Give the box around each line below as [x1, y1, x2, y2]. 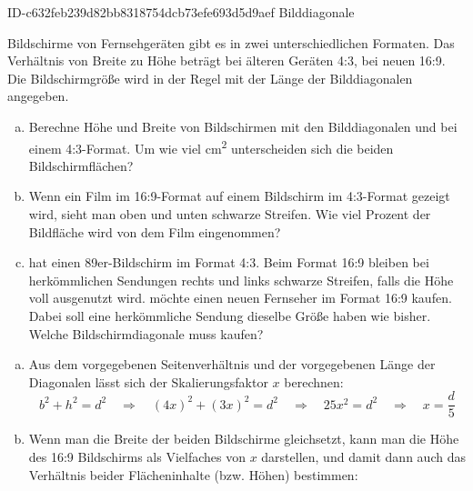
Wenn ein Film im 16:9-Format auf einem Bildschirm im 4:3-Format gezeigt [28, 186, 450, 205]
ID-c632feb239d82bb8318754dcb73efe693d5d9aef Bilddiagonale [7, 3, 355, 21]
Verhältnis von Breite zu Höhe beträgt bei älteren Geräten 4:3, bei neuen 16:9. [7, 51, 446, 70]
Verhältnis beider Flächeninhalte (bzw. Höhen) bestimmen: [28, 465, 358, 484]
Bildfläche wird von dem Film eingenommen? [28, 222, 281, 241]
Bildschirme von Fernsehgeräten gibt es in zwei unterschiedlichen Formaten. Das [7, 33, 455, 52]
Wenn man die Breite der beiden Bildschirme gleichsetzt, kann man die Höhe [28, 429, 459, 448]
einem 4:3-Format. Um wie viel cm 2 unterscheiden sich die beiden [28, 135, 394, 157]
